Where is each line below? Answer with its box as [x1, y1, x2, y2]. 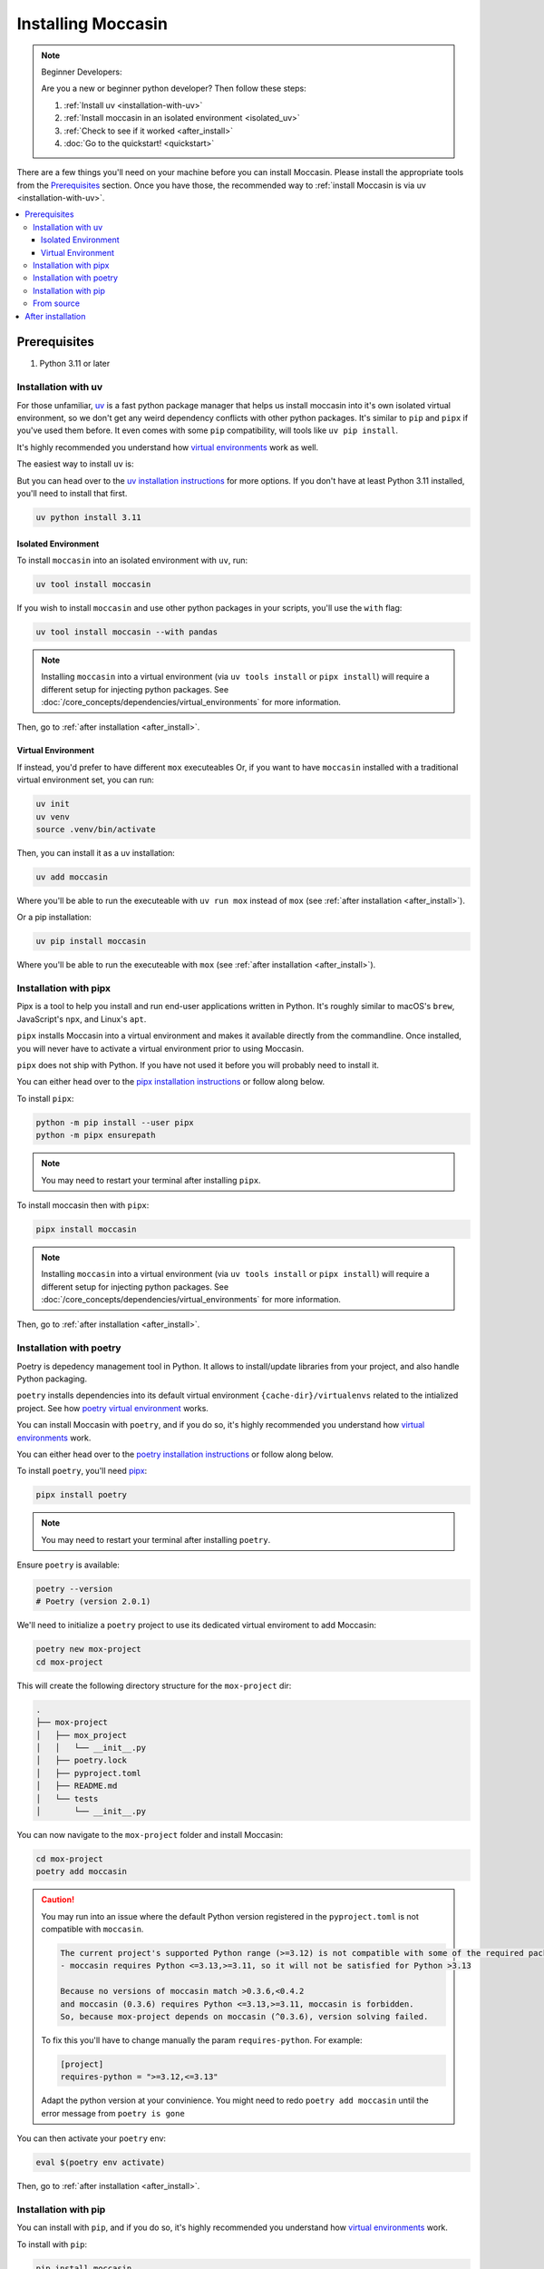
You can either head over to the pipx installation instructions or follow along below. [16, 1076, 325, 1087]
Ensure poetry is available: [16, 1559, 120, 1570]
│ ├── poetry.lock [35, 1755, 127, 1765]
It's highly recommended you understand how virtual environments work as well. [16, 441, 319, 453]
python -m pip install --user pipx [35, 1117, 194, 1127]
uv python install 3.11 [35, 512, 142, 522]
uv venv [35, 811, 70, 821]
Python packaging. [16, 1373, 88, 1384]
